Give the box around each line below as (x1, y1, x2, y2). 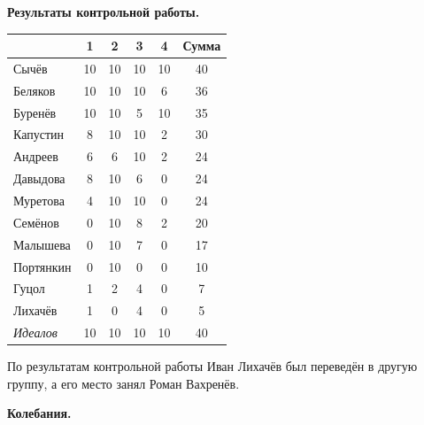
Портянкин (13, 257, 72, 275)
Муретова (13, 191, 65, 209)
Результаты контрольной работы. (7, 3, 200, 20)
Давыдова (13, 169, 66, 188)
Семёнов (13, 212, 59, 231)
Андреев (13, 147, 58, 166)
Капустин (13, 125, 64, 143)
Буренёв (13, 103, 57, 121)
